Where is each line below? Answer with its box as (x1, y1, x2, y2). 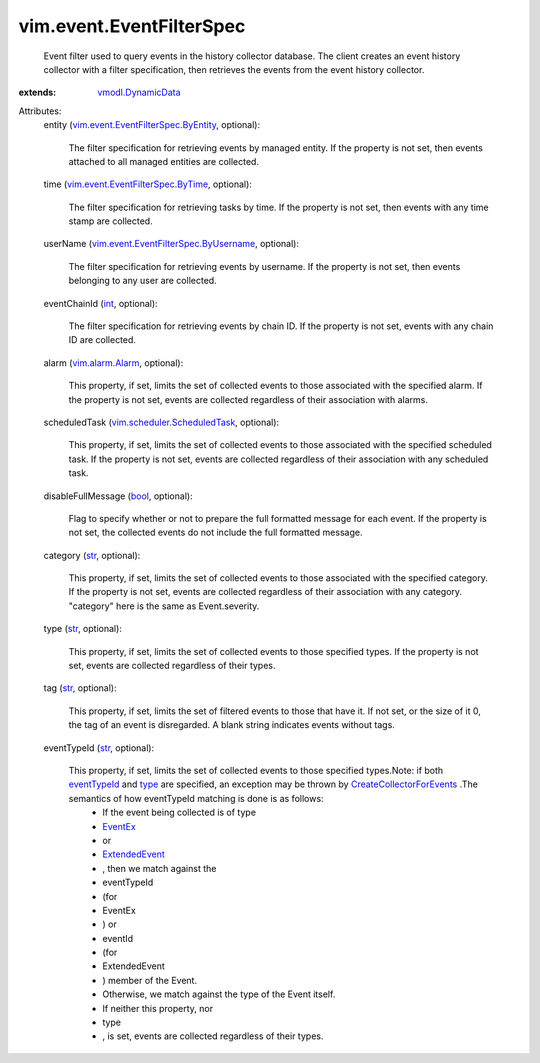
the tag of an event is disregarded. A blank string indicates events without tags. (68, 719, 395, 731)
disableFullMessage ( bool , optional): (43, 490, 194, 502)
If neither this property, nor (102, 1002, 214, 1014)
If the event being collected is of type (102, 806, 257, 819)
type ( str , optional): (43, 623, 122, 635)
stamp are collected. (68, 215, 154, 227)
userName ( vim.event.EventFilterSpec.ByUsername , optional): (43, 238, 300, 250)
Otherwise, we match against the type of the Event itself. (102, 988, 336, 1000)
